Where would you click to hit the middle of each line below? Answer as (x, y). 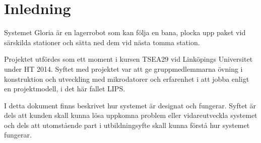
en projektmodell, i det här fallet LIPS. (65, 89)
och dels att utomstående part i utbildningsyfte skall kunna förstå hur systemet (127, 125)
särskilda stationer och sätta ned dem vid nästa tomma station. (102, 42)
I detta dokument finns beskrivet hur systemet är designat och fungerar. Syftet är (130, 105)
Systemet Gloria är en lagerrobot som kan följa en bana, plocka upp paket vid (125, 32)
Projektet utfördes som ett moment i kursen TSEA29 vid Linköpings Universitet (128, 59)
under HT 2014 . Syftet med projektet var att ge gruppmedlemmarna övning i (123, 68)
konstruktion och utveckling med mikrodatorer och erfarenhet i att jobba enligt (127, 79)
